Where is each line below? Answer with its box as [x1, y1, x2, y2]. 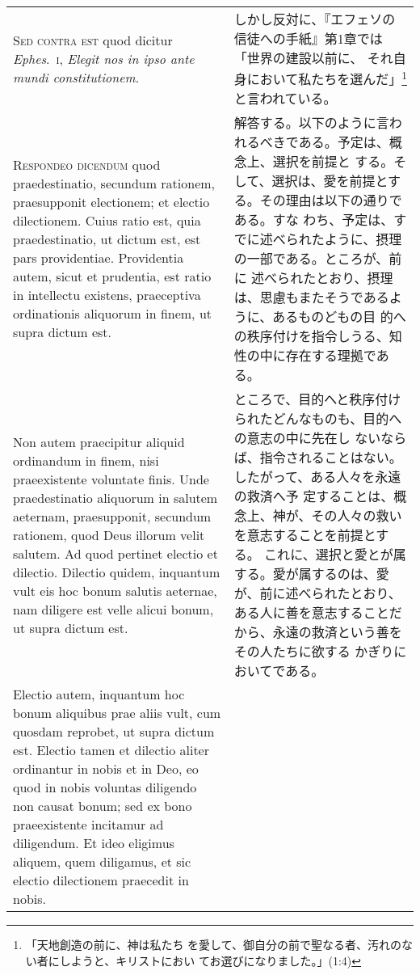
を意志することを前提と [233, 525, 376, 545]
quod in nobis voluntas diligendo [13, 778, 197, 797]
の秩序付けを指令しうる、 [233, 327, 389, 346]
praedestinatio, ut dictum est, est [13, 230, 201, 249]
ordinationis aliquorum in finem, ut [13, 304, 212, 323]
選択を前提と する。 [272, 152, 394, 171]
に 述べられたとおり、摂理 [233, 268, 393, 288]
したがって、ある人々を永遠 [233, 467, 401, 487]
